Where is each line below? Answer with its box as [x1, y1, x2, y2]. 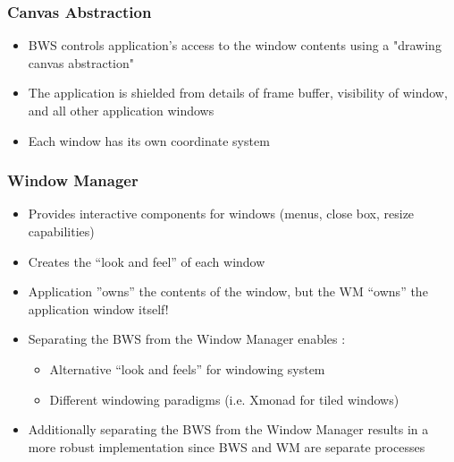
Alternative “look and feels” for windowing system [49, 359, 325, 378]
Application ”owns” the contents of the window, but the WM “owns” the [28, 282, 428, 301]
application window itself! [28, 299, 169, 318]
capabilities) [28, 222, 95, 240]
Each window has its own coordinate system [28, 131, 270, 150]
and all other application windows [28, 101, 214, 119]
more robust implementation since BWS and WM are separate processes [28, 437, 425, 456]
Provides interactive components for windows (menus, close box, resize [28, 204, 415, 223]
